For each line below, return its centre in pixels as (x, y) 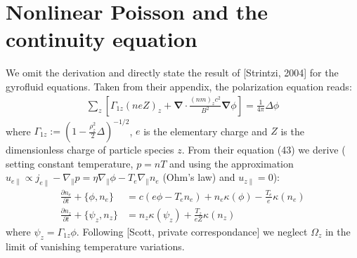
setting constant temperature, (70, 163)
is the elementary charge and (206, 131)
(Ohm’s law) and (199, 177)
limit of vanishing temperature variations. (95, 246)
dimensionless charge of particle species (90, 150)
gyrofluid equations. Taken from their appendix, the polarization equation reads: (179, 86)
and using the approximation (232, 163)
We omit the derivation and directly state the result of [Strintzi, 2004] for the (172, 73)
